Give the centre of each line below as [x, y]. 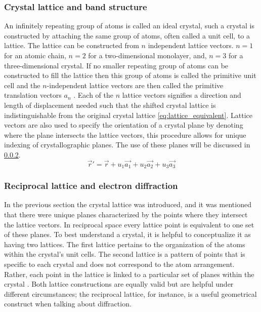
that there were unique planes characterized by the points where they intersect [126, 214]
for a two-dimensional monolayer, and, [147, 55]
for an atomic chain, [35, 55]
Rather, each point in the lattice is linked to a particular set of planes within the [129, 274]
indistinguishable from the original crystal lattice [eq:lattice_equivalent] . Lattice [128, 115]
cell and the [22, 85]
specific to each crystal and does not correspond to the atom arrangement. [119, 264]
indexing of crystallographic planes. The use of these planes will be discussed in [127, 145]
